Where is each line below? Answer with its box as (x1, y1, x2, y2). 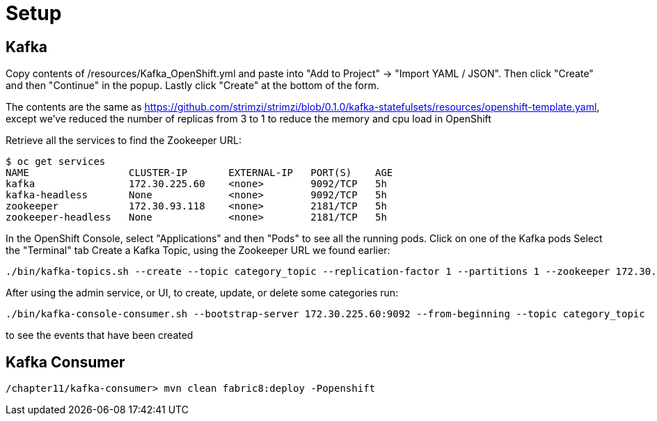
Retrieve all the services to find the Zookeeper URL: (6, 134, 242, 147)
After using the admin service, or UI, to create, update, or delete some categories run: (6, 287, 399, 299)
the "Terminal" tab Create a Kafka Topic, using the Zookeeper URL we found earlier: (6, 244, 390, 257)
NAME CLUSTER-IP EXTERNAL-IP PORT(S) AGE (6, 167, 393, 179)
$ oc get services (6, 156, 106, 168)
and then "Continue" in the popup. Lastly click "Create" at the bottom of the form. (6, 79, 379, 92)
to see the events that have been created (6, 329, 193, 342)
